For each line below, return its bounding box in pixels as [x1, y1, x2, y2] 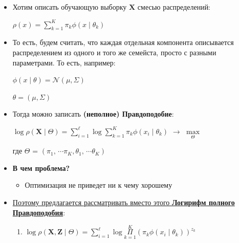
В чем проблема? [12, 162, 70, 173]
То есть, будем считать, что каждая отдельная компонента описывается [12, 37, 234, 48]
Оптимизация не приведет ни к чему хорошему [25, 180, 172, 190]
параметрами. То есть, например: [12, 57, 116, 68]
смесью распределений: [137, 2, 211, 12]
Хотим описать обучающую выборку [12, 2, 127, 12]
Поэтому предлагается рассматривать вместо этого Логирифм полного [12, 196, 235, 207]
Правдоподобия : [12, 207, 66, 217]
